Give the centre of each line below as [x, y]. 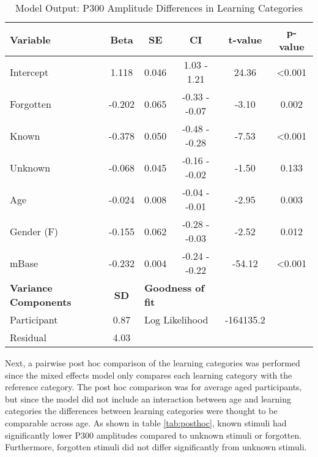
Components [41, 302]
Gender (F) [34, 231]
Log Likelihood [176, 319]
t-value [245, 39]
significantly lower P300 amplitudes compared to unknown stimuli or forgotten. [153, 435]
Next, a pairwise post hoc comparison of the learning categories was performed [153, 363]
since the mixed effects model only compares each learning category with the [149, 375]
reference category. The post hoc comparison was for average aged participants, [153, 387]
